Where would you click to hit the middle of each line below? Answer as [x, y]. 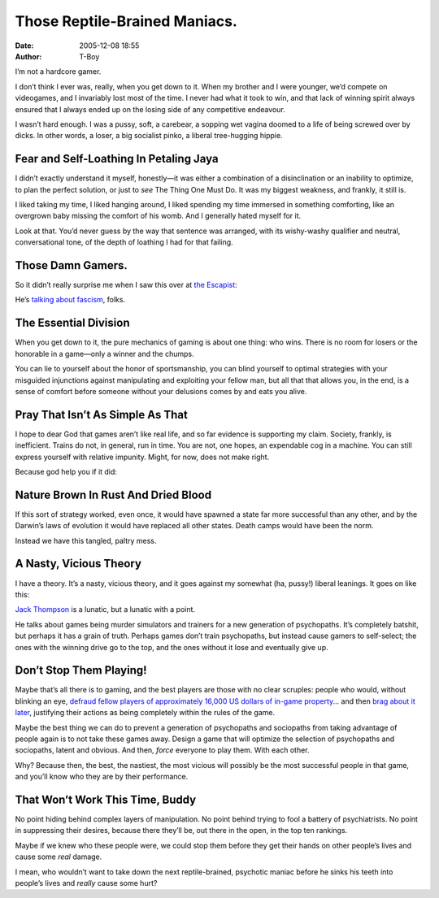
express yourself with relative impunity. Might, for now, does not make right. [142, 457]
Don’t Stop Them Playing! [81, 670]
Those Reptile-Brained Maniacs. [126, 21]
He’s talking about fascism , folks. [70, 300]
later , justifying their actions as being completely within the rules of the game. [145, 713]
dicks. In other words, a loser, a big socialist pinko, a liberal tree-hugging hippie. [149, 136]
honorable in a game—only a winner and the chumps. [104, 354]
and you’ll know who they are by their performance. [102, 777]
